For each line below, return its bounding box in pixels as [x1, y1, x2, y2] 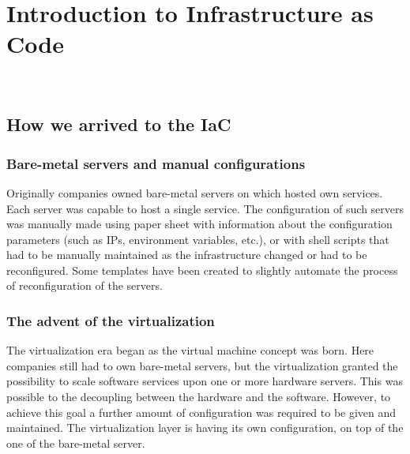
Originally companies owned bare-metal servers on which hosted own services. [6, 184, 383, 201]
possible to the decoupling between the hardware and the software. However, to [6, 388, 391, 405]
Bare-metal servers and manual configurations [6, 153, 306, 173]
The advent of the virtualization [6, 310, 215, 330]
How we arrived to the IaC [6, 112, 231, 137]
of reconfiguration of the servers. [6, 277, 163, 294]
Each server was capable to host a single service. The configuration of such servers [6, 200, 404, 216]
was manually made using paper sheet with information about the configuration [6, 216, 393, 232]
